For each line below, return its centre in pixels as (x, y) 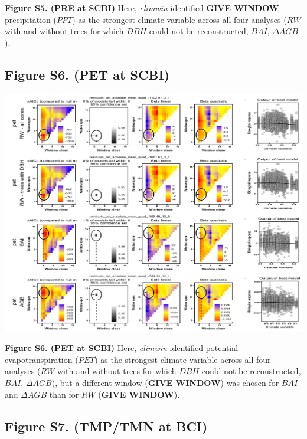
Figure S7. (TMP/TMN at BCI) (106, 426)
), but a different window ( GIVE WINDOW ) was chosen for (165, 383)
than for (64, 394)
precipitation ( (31, 19)
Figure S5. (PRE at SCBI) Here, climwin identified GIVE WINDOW (142, 8)
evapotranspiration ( (42, 359)
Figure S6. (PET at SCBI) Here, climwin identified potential (122, 348)
